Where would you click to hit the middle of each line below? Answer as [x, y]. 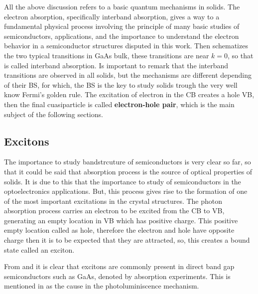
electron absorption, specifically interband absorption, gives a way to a [112, 16]
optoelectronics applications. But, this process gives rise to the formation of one [126, 191]
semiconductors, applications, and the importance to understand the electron [122, 36]
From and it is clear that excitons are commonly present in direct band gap [119, 266]
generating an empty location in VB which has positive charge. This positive [121, 220]
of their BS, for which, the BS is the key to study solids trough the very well [121, 84]
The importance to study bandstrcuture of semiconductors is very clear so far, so [128, 162]
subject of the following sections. [54, 114]
